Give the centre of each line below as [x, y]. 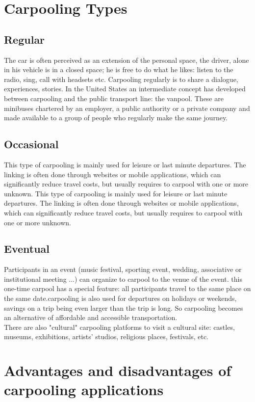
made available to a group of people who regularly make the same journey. [116, 118]
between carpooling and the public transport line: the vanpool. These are [114, 98]
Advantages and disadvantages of [118, 370]
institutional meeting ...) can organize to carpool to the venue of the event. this [123, 279]
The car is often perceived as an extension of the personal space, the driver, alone [127, 60]
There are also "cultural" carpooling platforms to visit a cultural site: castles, [119, 327]
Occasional [31, 144]
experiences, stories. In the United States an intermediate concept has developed [125, 89]
